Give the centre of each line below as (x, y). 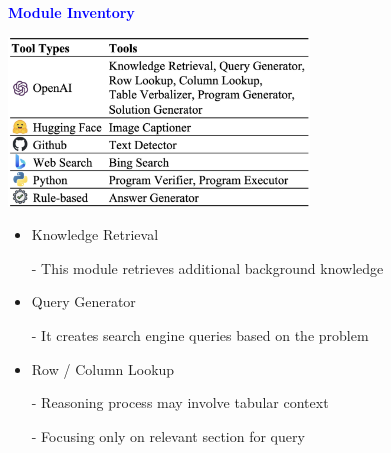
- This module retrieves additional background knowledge (207, 267)
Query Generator (83, 301)
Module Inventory (71, 12)
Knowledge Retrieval (95, 234)
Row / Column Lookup (103, 368)
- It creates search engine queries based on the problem (200, 335)
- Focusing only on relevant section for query (168, 435)
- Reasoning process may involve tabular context (180, 402)
